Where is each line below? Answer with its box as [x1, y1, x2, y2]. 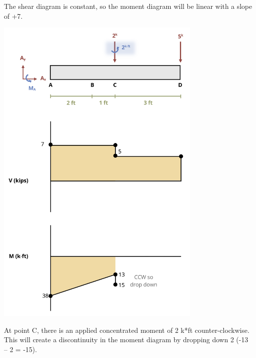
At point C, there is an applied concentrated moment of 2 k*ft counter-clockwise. [4, 324, 250, 335]
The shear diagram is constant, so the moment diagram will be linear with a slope [4, 1, 252, 11]
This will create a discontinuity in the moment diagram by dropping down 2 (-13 [4, 334, 248, 345]
